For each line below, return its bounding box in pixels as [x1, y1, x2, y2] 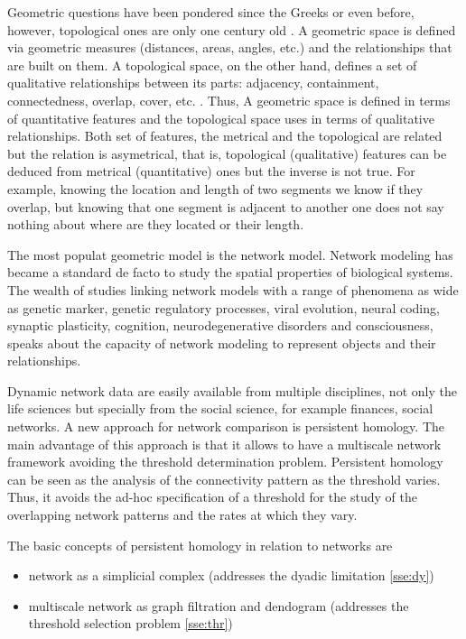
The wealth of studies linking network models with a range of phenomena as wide [7, 280, 459, 299]
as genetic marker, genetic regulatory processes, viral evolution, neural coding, [7, 298, 440, 317]
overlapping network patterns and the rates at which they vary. [7, 505, 358, 524]
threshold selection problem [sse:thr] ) [28, 614, 233, 633]
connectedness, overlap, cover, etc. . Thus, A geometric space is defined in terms [7, 90, 451, 109]
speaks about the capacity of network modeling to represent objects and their [7, 333, 436, 352]
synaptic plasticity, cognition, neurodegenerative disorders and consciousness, [7, 316, 433, 335]
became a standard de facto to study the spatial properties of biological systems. [7, 263, 453, 282]
